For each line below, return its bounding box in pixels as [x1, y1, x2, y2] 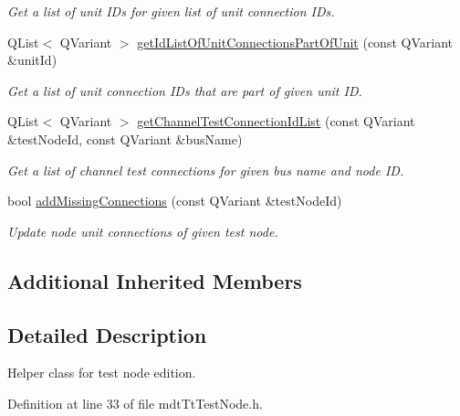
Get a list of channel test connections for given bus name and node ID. [7, 160, 404, 179]
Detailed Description [7, 320, 207, 348]
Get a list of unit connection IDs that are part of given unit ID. [7, 80, 362, 100]
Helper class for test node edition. [7, 363, 196, 382]
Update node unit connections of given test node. [7, 221, 278, 240]
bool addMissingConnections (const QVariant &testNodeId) [7, 191, 342, 210]
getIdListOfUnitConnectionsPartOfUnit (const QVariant [137, 32, 453, 51]
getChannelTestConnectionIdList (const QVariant [137, 112, 415, 131]
